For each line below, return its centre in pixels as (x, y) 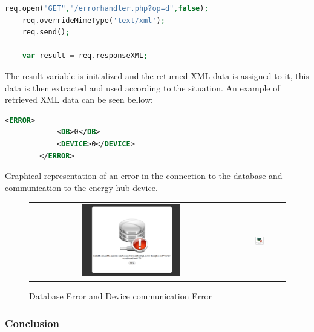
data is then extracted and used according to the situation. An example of (142, 87)
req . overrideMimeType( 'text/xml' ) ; (93, 20)
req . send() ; (46, 32)
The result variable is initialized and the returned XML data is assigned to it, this (157, 75)
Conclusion (32, 323)
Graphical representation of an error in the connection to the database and (144, 176)
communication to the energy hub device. (81, 187)
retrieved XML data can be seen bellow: (79, 99)
